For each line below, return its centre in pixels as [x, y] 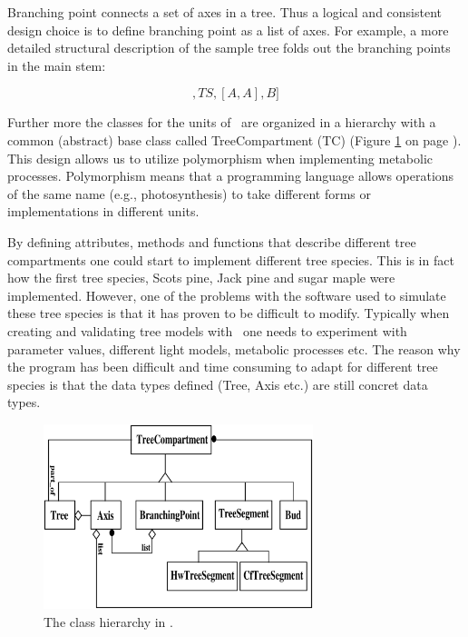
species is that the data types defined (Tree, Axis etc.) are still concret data [218, 384]
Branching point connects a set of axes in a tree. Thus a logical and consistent [225, 12]
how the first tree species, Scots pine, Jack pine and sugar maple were [201, 278]
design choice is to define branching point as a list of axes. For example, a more [228, 30]
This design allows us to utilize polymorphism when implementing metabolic [220, 158]
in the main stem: [57, 65]
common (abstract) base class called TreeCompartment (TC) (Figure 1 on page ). [234, 139]
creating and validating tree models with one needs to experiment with [207, 330]
